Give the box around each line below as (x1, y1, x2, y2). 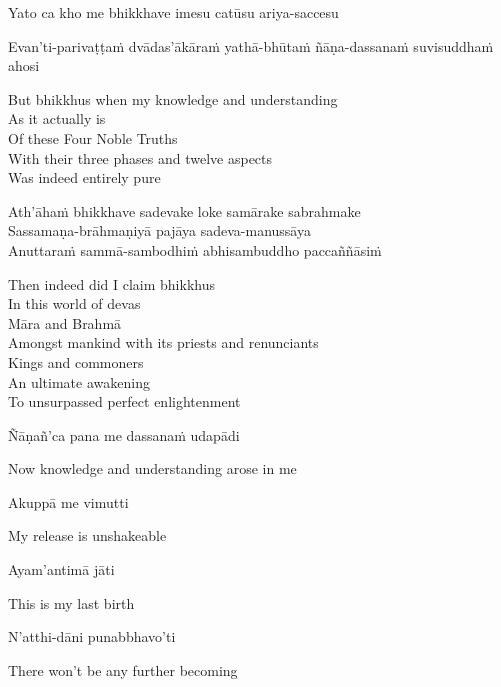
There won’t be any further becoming (8, 659, 238, 680)
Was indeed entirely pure (8, 167, 161, 188)
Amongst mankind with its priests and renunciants (8, 332, 319, 353)
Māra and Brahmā (8, 312, 122, 333)
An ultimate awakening (8, 371, 150, 392)
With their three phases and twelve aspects (8, 147, 273, 168)
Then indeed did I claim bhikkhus (8, 273, 215, 294)
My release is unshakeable (8, 525, 167, 546)
